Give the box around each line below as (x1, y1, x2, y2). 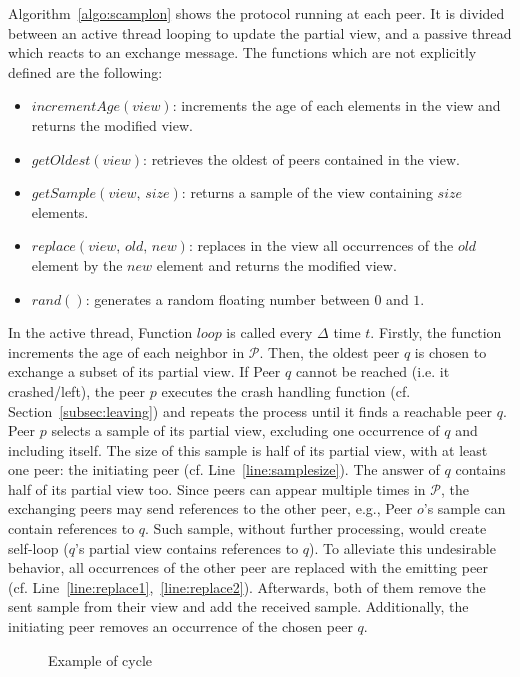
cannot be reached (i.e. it (295, 361, 450, 382)
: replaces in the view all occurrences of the (188, 235, 454, 256)
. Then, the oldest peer (259, 341, 400, 362)
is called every (226, 322, 313, 343)
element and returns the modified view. (156, 254, 397, 275)
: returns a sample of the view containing (181, 182, 433, 203)
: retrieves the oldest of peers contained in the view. (143, 148, 460, 169)
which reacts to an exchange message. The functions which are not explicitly (8, 42, 477, 63)
